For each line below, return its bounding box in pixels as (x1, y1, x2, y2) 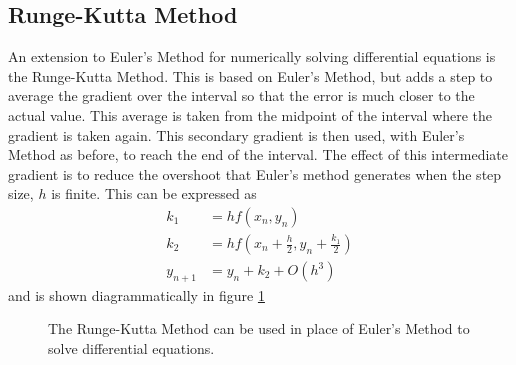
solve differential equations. (48, 338, 215, 359)
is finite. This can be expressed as (51, 183, 257, 204)
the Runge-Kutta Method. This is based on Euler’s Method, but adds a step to (8, 65, 493, 86)
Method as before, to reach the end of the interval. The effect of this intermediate (8, 144, 508, 165)
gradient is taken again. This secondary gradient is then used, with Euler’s (8, 124, 465, 145)
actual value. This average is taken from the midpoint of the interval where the (8, 104, 493, 125)
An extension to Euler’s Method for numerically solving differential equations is (8, 46, 496, 67)
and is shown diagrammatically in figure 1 (8, 284, 265, 305)
